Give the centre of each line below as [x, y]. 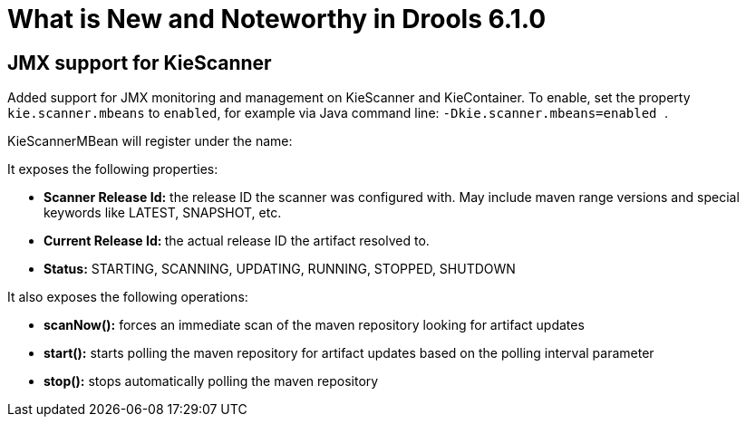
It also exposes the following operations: [128, 297]
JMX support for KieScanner [140, 63]
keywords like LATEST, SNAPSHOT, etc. [163, 213]
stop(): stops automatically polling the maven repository [211, 381]
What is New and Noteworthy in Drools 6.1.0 [277, 19]
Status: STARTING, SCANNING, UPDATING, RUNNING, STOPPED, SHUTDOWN [280, 269]
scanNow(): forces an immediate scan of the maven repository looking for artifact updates [314, 325]
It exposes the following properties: [113, 169]
